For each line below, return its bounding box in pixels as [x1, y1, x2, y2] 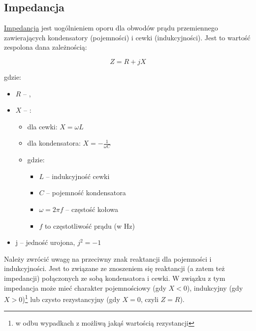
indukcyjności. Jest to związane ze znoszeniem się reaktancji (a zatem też [4, 263, 225, 273]
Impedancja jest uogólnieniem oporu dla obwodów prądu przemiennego [4, 23, 218, 33]
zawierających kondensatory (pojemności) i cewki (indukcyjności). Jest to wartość [4, 32, 251, 42]
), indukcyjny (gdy [187, 282, 243, 293]
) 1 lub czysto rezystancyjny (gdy [22, 293, 120, 304]
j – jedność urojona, [15, 237, 75, 247]
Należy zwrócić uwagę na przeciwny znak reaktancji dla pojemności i [4, 253, 212, 264]
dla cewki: [27, 121, 58, 131]
